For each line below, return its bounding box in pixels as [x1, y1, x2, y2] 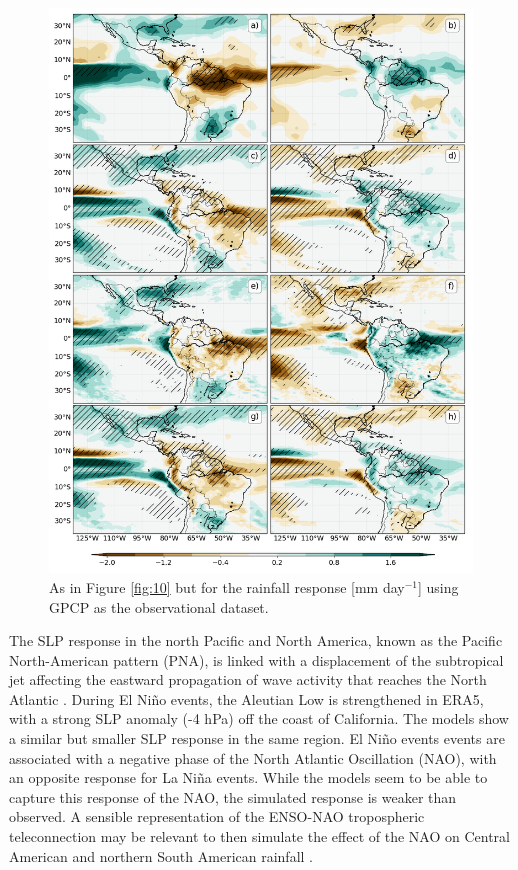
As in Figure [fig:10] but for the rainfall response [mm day [49, 576, 405, 597]
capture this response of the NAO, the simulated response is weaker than [9, 786, 457, 807]
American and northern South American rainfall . [9, 845, 313, 866]
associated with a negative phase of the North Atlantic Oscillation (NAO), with [9, 747, 497, 768]
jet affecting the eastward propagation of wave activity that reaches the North [9, 669, 487, 690]
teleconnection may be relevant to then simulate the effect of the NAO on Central [9, 826, 510, 847]
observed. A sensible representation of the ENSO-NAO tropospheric [9, 806, 425, 827]
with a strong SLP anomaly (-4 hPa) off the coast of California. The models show [9, 708, 509, 729]
